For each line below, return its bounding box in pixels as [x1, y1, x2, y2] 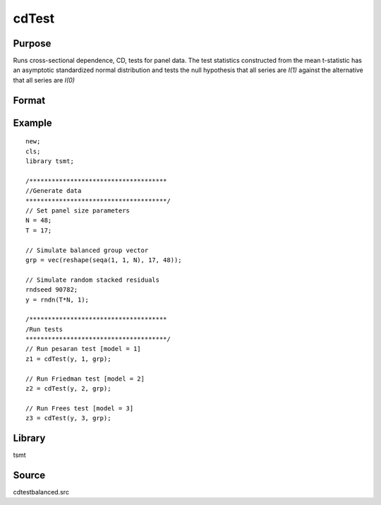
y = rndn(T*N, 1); [25, 295, 90, 304]
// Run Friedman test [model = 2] [25, 374, 145, 383]
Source [13, 469, 46, 481]
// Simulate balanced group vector [25, 246, 149, 254]
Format [13, 94, 46, 106]
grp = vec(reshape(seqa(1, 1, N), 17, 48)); [25, 256, 183, 264]
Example [13, 117, 52, 129]
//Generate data [25, 187, 82, 195]
